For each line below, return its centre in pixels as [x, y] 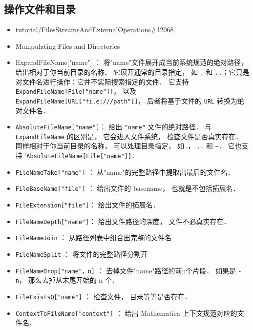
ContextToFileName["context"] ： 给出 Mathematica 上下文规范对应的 [126, 313]
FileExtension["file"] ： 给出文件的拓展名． [87, 205]
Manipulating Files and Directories [68, 46]
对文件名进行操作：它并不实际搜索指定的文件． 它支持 [102, 81]
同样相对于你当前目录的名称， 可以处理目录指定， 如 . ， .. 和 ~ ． [120, 146]
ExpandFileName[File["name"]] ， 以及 [76, 91]
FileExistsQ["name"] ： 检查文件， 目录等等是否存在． [103, 297]
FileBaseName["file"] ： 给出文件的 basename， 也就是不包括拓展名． [127, 188]
